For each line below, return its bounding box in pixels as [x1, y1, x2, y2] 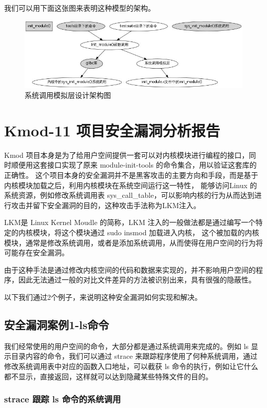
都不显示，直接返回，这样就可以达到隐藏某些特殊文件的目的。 [4, 371, 213, 381]
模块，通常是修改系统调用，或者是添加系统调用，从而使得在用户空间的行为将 [4, 237, 263, 248]
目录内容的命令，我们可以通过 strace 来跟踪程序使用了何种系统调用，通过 [11, 351, 258, 361]
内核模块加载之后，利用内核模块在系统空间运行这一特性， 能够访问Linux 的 [4, 179, 257, 190]
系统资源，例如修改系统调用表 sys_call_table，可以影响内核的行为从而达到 [4, 190, 255, 200]
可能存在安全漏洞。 [4, 247, 69, 258]
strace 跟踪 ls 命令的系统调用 [4, 393, 121, 405]
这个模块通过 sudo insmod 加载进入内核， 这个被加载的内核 [61, 227, 259, 237]
